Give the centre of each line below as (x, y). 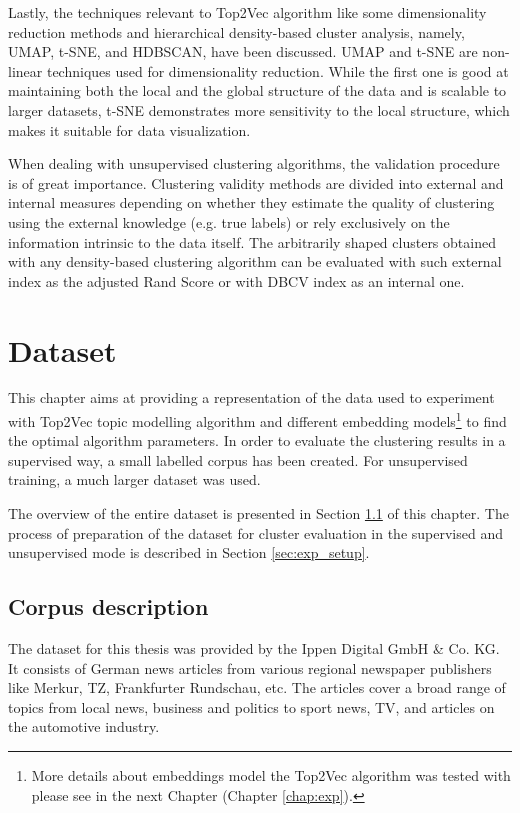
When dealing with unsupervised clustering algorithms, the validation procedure (254, 163)
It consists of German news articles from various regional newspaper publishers (250, 667)
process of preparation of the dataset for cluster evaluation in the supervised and (255, 532)
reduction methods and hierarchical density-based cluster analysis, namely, (236, 31)
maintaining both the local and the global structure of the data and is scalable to (257, 90)
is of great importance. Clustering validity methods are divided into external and (256, 182)
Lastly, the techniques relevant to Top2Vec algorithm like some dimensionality (247, 12)
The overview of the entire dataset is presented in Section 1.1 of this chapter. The (258, 513)
